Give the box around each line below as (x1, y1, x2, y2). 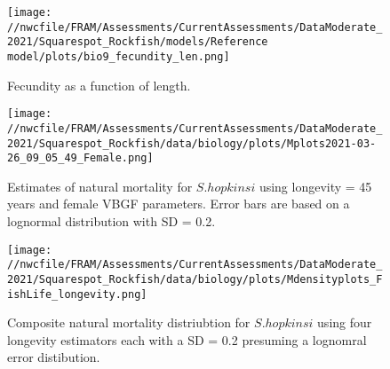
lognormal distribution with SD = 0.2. (7, 212, 216, 231)
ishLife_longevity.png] (7, 287, 147, 301)
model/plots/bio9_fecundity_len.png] (7, 50, 230, 63)
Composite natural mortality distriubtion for (7, 313, 251, 332)
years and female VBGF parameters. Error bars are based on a (7, 194, 350, 213)
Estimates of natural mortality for (7, 177, 193, 195)
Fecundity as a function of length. (7, 75, 191, 94)
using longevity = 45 (259, 177, 372, 195)
